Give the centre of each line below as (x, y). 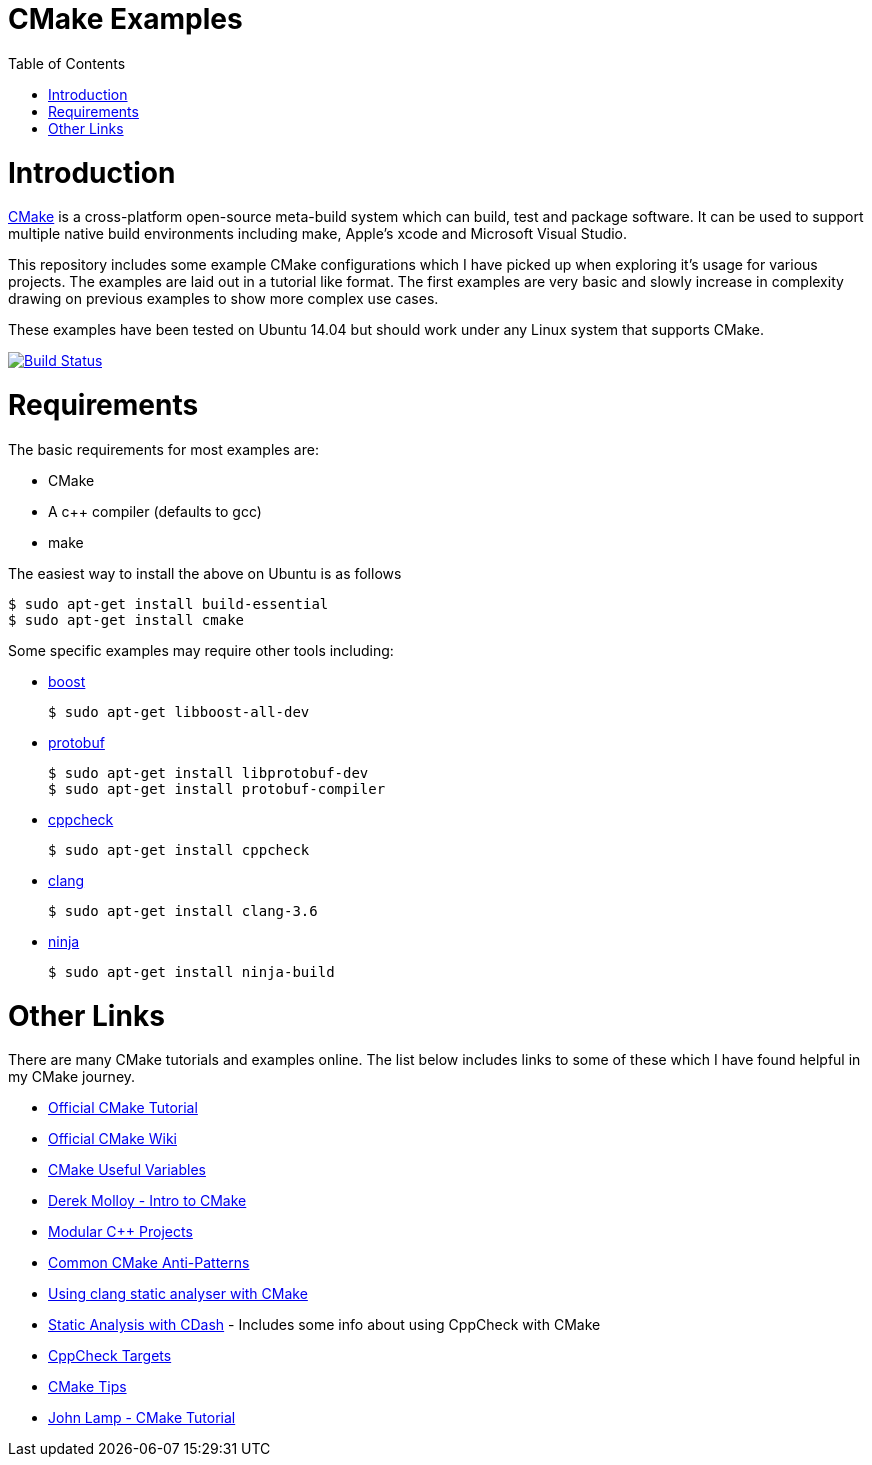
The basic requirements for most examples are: (163, 449)
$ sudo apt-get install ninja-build (191, 971)
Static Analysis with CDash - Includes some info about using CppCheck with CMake (324, 1325)
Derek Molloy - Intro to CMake (147, 1201)
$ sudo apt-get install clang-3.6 (183, 910)
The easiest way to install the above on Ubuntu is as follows (205, 573)
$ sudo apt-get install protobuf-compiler (217, 788)
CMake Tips (87, 1387)
